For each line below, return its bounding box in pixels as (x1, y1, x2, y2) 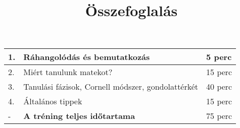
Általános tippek (23, 95, 82, 107)
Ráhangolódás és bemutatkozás (23, 51, 150, 63)
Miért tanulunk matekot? (23, 66, 113, 78)
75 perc (206, 110, 232, 122)
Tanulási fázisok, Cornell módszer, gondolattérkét (23, 81, 199, 93)
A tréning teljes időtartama (23, 110, 135, 122)
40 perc (206, 81, 232, 93)
